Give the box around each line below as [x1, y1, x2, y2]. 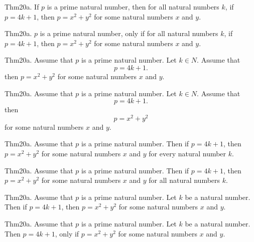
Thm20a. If [5, 2, 39, 12]
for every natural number [149, 148, 226, 159]
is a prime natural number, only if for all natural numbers [40, 28, 218, 39]
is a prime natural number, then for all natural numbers [47, 2, 219, 12]
